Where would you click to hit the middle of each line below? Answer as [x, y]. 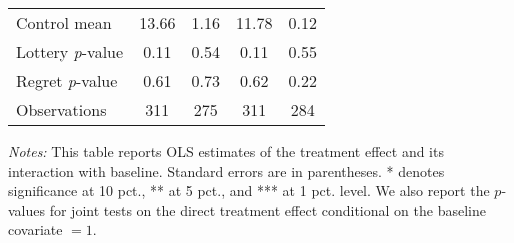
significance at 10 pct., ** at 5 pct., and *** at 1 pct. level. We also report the [249, 190]
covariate [35, 229]
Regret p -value [67, 80]
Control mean [64, 22]
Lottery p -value [70, 51]
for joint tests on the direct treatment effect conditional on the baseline [267, 209]
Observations [61, 109]
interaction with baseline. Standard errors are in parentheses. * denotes [226, 170]
